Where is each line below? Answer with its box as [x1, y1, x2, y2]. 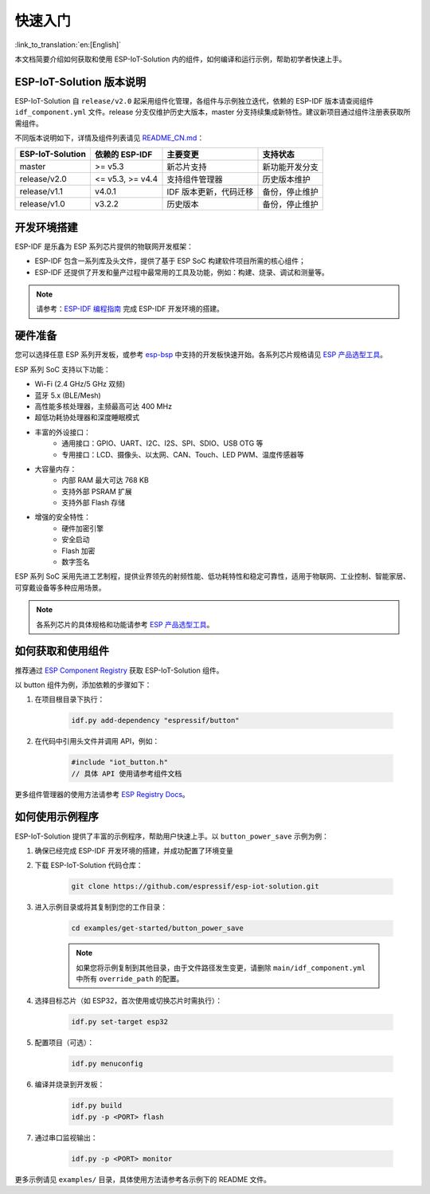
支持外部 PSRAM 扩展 [61, 486, 133, 496]
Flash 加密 [61, 546, 96, 556]
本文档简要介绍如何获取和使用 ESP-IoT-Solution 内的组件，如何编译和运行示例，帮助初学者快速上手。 [14, 54, 346, 64]
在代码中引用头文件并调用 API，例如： [34, 736, 160, 746]
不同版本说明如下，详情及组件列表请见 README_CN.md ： [14, 133, 205, 143]
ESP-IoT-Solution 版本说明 [14, 75, 147, 88]
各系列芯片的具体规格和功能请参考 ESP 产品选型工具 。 [36, 619, 214, 629]
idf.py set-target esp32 [71, 1017, 169, 1027]
